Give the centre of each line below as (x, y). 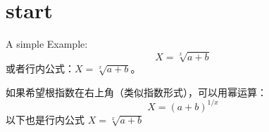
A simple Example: (47, 44)
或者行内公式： (40, 68)
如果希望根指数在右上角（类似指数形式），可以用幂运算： (136, 92)
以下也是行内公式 (45, 119)
